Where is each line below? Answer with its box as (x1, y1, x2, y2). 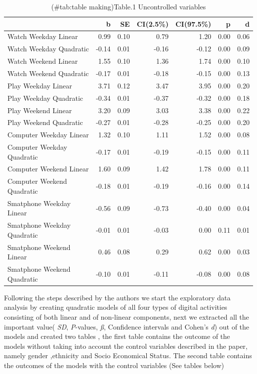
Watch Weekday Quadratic (7, 43, 89, 54)
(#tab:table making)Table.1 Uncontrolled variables (51, 1, 206, 11)
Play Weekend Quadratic (7, 117, 83, 127)
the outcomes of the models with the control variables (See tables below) (4, 360, 224, 370)
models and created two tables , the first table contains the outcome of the (4, 331, 230, 341)
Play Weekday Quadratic (7, 92, 84, 103)
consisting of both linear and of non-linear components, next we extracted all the (4, 311, 249, 322)
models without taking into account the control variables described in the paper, (4, 340, 248, 351)
